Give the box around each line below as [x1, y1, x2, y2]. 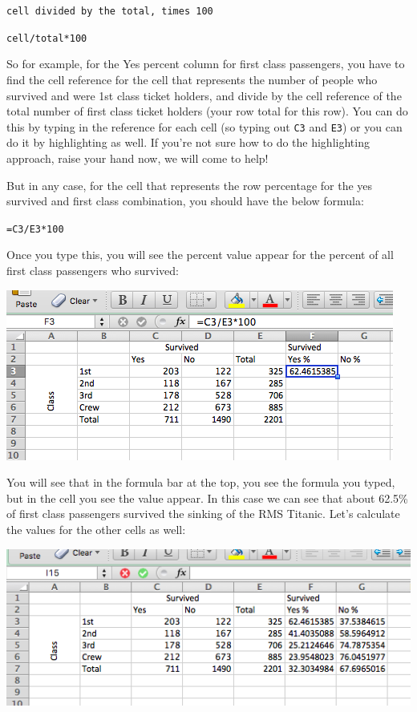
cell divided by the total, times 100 [6, 6, 213, 17]
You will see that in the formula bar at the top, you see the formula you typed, [6, 474, 395, 491]
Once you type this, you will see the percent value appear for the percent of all [6, 246, 394, 263]
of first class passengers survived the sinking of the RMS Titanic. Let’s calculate [6, 505, 400, 522]
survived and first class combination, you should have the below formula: [6, 192, 364, 209]
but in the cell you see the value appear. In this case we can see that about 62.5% [6, 489, 408, 506]
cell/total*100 [6, 32, 87, 44]
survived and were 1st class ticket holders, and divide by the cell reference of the [6, 87, 402, 103]
